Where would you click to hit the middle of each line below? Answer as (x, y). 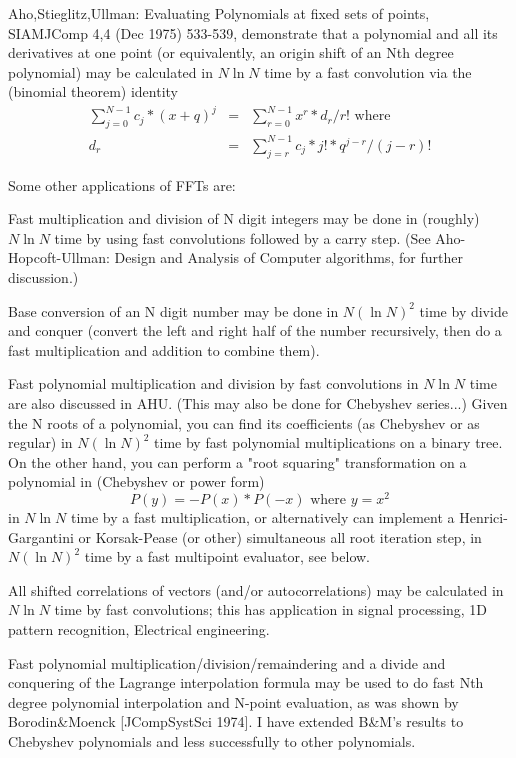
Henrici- (483, 517)
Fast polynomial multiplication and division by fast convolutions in (213, 383)
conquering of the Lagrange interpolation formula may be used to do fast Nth (246, 682)
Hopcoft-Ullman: (59, 257)
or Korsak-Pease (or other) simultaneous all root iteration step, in (280, 536)
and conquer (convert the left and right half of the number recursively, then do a (255, 330)
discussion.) (43, 277)
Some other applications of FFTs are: (122, 184)
